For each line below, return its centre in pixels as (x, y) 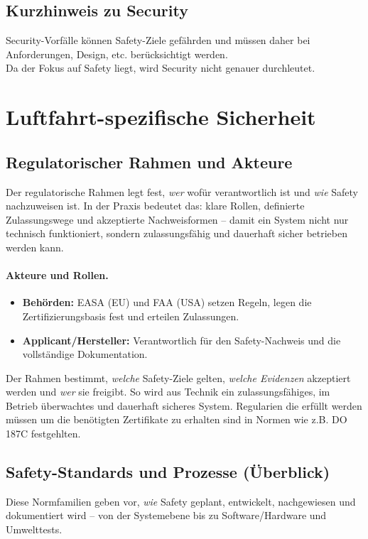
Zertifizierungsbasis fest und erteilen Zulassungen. (131, 316)
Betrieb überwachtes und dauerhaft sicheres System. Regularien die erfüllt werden (184, 405)
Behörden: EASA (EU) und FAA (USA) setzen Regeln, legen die (167, 302)
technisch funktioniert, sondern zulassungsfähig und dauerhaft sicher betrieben (177, 233)
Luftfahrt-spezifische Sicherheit (161, 117)
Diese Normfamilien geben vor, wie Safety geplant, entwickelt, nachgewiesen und (181, 501)
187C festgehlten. (43, 434)
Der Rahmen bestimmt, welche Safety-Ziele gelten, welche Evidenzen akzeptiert (178, 377)
